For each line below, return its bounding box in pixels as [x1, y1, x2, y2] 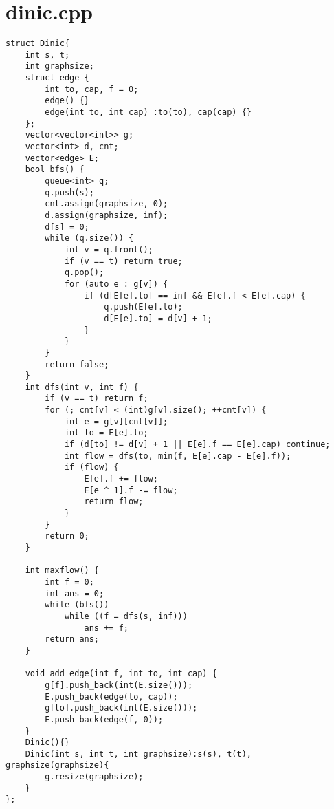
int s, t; [25, 50, 70, 60]
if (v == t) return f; [45, 393, 148, 404]
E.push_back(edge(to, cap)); [45, 691, 178, 702]
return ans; [45, 634, 100, 645]
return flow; [84, 497, 144, 507]
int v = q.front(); [64, 244, 153, 255]
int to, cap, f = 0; [45, 84, 139, 94]
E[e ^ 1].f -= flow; [84, 485, 178, 495]
